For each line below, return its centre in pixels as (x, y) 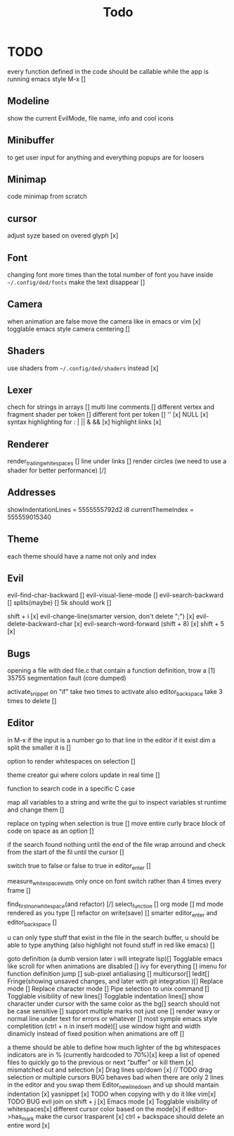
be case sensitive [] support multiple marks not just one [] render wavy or (114, 1011)
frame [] (19, 890)
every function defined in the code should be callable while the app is (108, 71)
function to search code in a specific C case (71, 788)
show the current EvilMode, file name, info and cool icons (91, 118)
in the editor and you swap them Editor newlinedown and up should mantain (113, 1085)
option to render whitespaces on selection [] (71, 761)
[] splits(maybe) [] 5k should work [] (59, 603)
